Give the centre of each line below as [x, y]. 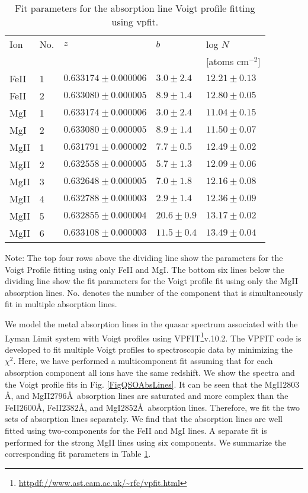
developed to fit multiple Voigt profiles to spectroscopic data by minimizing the [149, 349]
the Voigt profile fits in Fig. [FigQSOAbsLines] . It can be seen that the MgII [144, 384]
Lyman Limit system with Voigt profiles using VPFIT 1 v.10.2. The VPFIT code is [153, 337]
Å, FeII [49, 407]
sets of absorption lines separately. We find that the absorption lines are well [144, 419]
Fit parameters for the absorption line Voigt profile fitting [135, 8]
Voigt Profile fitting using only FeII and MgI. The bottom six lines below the [145, 269]
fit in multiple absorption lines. [61, 304]
